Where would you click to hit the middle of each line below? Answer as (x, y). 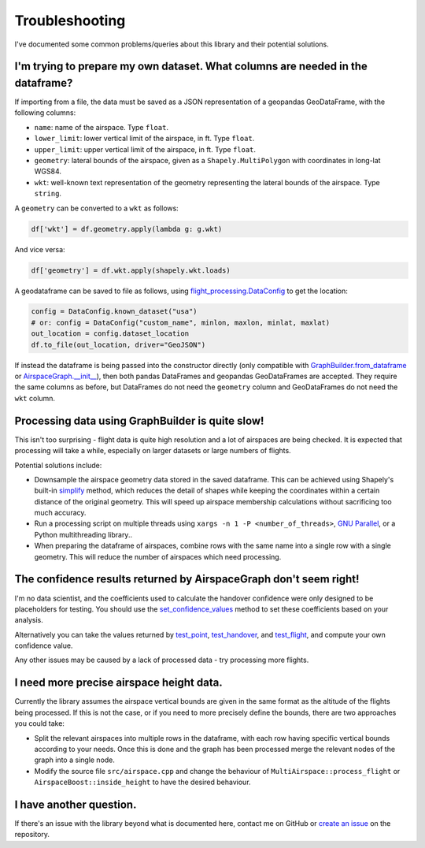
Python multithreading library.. (83, 534)
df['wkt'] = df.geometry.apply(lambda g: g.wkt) (127, 229)
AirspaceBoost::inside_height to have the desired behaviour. (142, 782)
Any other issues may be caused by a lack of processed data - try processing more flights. (162, 660)
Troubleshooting (70, 20)
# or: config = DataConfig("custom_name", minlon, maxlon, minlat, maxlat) (181, 322)
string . (48, 194)
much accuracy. (60, 513)
